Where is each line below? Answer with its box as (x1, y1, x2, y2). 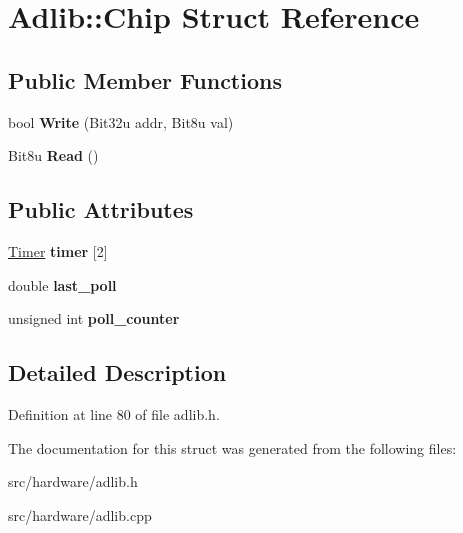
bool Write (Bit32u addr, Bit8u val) (8, 111, 234, 132)
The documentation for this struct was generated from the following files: (8, 437, 457, 458)
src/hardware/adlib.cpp (8, 504, 152, 525)
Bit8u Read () (8, 145, 99, 166)
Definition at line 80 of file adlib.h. (8, 403, 220, 424)
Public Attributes (8, 194, 194, 225)
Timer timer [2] (8, 240, 108, 261)
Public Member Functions (8, 64, 282, 95)
